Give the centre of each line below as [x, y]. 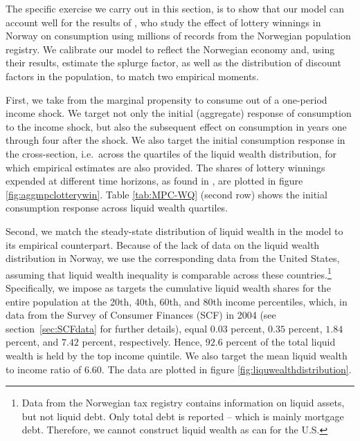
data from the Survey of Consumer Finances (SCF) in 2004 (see [141, 315]
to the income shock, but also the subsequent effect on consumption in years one [176, 126]
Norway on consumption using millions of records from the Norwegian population [178, 36]
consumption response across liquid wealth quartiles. [117, 208]
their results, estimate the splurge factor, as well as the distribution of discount [173, 63]
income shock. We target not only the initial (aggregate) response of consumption [179, 113]
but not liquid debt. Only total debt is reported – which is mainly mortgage [183, 416]
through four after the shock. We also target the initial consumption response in [175, 140]
